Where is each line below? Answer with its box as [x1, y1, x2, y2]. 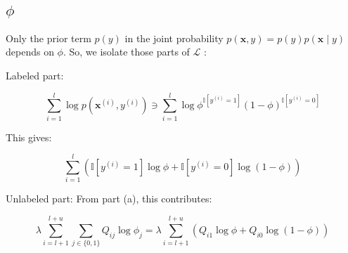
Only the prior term [6, 30, 91, 45]
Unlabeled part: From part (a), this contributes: [6, 191, 212, 206]
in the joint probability [124, 30, 224, 45]
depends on [6, 44, 54, 59]
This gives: [6, 129, 52, 144]
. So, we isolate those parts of [63, 44, 190, 59]
